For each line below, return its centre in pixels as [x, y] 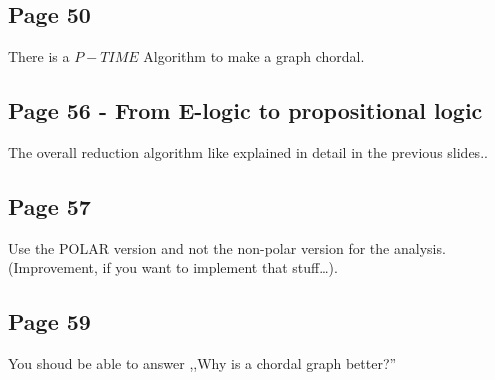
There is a [39, 56]
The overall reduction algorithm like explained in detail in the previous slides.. [248, 152]
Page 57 [49, 205]
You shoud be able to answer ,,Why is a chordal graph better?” [202, 363]
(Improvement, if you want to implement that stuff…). [173, 267]
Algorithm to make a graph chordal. [254, 56]
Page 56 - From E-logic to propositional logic [245, 110]
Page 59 [49, 321]
